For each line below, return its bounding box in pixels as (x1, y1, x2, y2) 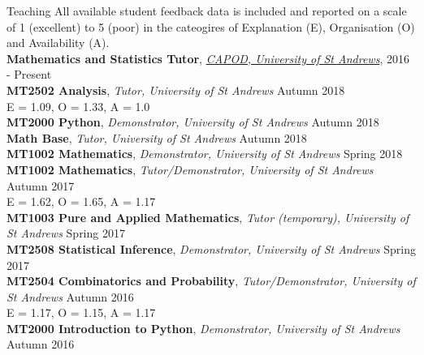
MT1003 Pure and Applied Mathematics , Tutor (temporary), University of (6, 208, 409, 225)
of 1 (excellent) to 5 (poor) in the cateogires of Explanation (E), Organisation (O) (6, 18, 415, 35)
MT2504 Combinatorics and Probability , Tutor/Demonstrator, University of (6, 272, 416, 289)
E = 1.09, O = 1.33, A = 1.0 (6, 97, 150, 114)
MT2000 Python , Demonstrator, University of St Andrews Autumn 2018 (6, 113, 379, 130)
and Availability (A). (6, 34, 110, 51)
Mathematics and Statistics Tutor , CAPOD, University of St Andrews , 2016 (6, 49, 409, 66)
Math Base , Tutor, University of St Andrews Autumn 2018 (6, 129, 307, 146)
